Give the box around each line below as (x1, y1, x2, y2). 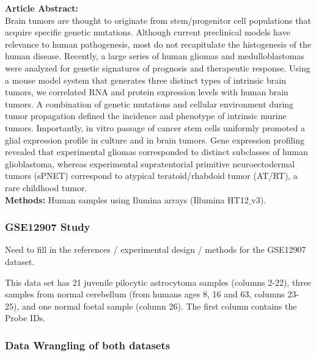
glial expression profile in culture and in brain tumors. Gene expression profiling (5, 133, 305, 146)
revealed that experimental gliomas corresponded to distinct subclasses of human (5, 145, 308, 158)
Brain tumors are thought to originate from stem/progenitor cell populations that (5, 13, 311, 26)
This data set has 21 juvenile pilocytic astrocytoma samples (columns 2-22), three (5, 275, 312, 288)
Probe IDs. (5, 311, 46, 324)
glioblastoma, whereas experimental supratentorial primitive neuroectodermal (5, 157, 295, 170)
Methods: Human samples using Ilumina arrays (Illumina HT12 (5, 193, 249, 206)
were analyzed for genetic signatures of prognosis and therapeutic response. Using (5, 61, 310, 74)
